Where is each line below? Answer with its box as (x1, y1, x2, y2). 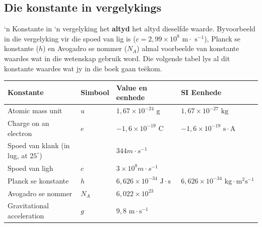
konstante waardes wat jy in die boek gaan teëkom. (4, 63, 162, 73)
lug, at (8, 150, 28, 160)
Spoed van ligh (8, 162, 53, 173)
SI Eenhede (181, 87, 222, 98)
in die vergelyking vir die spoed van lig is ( (4, 33, 136, 43)
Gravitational (8, 200, 49, 211)
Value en (116, 82, 147, 93)
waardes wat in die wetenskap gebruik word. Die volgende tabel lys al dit (4, 53, 230, 63)
